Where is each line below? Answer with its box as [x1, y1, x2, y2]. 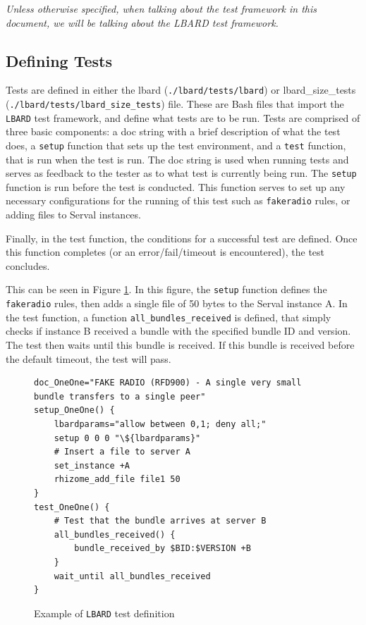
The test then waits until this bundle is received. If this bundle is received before [6, 338, 355, 352]
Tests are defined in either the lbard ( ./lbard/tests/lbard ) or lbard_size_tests [6, 82, 356, 97]
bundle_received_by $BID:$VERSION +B [74, 543, 251, 554]
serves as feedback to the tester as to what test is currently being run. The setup [6, 166, 357, 180]
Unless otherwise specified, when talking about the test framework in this [6, 1, 317, 16]
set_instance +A [54, 460, 130, 471]
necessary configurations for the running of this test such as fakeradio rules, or [6, 193, 350, 208]
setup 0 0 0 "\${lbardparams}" [54, 433, 201, 443]
